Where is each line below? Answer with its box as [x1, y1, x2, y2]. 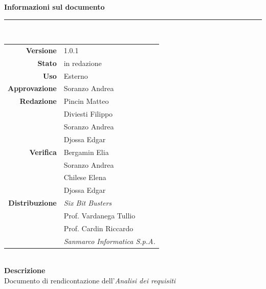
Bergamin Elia [63, 146, 109, 157]
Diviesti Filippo [63, 108, 113, 119]
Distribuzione [8, 197, 57, 208]
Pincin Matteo [63, 96, 109, 106]
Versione [26, 45, 57, 55]
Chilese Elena [63, 172, 106, 183]
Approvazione [8, 83, 57, 94]
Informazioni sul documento [4, 2, 105, 12]
